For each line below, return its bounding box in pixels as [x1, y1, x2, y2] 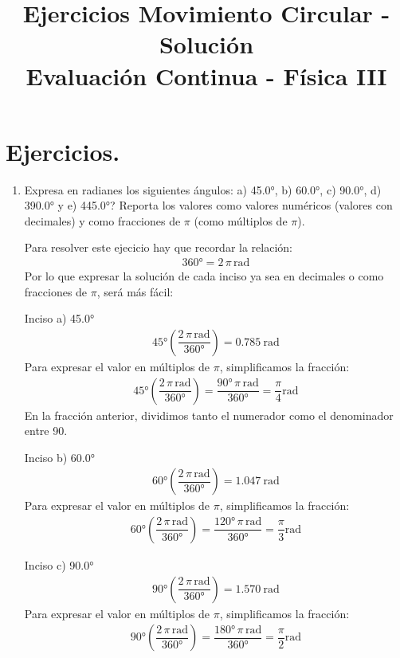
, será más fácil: [96, 283, 174, 300]
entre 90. [24, 422, 68, 439]
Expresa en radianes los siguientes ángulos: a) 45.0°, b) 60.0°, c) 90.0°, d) [24, 181, 382, 198]
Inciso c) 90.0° [24, 556, 94, 573]
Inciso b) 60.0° [24, 448, 95, 465]
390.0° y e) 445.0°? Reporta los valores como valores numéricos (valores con [24, 197, 393, 213]
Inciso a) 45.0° [24, 310, 95, 327]
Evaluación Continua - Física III [25, 59, 387, 92]
